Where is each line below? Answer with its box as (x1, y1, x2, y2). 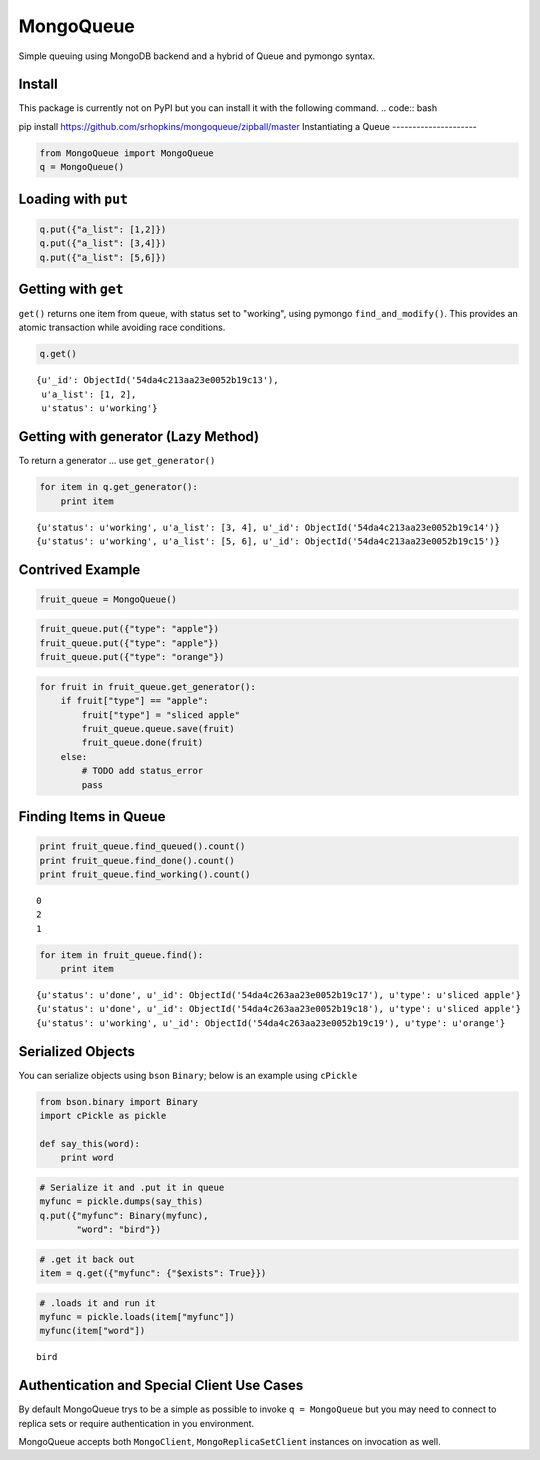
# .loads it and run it (39, 1297, 157, 1309)
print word (60, 1152, 114, 1164)
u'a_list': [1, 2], (41, 388, 137, 400)
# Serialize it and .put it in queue (39, 1181, 225, 1193)
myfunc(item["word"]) (39, 1325, 146, 1337)
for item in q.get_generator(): (39, 481, 199, 493)
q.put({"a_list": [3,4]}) (39, 238, 167, 249)
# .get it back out (39, 1253, 135, 1265)
